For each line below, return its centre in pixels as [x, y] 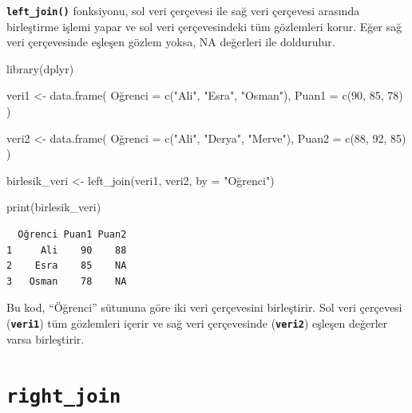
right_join [64, 397]
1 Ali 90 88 [67, 250]
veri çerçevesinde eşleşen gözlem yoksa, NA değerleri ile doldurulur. [171, 42]
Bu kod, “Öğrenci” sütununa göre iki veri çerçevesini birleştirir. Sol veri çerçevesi [204, 307]
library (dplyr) [40, 68]
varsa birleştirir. [46, 338]
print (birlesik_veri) [54, 207]
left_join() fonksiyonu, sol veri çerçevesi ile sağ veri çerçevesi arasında [183, 10]
